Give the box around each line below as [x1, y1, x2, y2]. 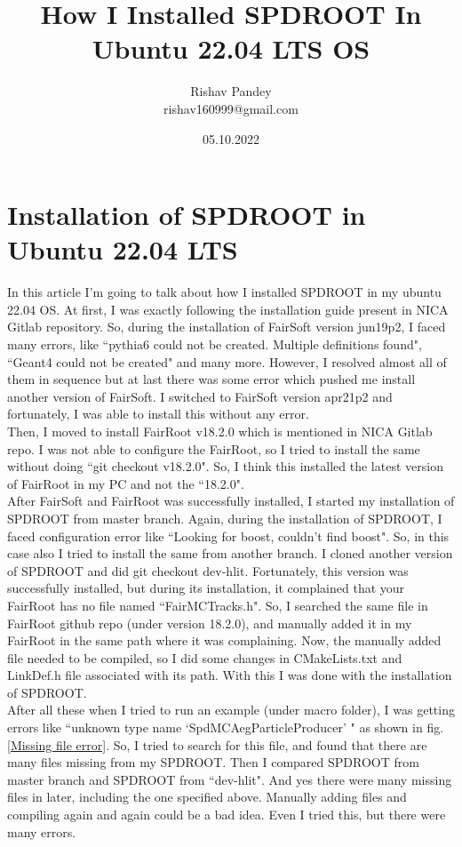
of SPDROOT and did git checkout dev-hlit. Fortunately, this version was [7, 561, 409, 579]
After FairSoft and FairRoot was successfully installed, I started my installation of [7, 491, 455, 510]
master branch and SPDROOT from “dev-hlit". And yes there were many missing [7, 770, 452, 788]
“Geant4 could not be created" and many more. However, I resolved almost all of [7, 352, 447, 371]
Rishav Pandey [190, 82, 272, 100]
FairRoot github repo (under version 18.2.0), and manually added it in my [7, 613, 412, 632]
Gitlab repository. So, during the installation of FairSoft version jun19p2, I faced [7, 317, 446, 336]
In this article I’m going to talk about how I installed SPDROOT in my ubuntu [7, 283, 442, 301]
